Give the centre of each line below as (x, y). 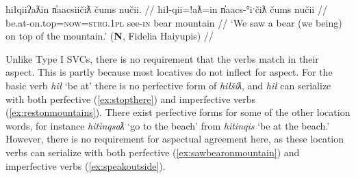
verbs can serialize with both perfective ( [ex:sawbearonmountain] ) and (153, 152)
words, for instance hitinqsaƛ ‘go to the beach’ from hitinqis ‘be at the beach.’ (168, 125)
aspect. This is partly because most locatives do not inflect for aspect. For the (169, 72)
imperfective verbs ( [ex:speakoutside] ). (86, 165)
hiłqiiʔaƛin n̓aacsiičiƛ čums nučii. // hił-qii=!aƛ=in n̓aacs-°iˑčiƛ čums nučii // (166, 9)
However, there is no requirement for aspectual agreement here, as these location (175, 139)
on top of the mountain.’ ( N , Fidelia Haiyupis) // (110, 36)
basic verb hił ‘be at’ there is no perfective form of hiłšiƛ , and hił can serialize (168, 85)
